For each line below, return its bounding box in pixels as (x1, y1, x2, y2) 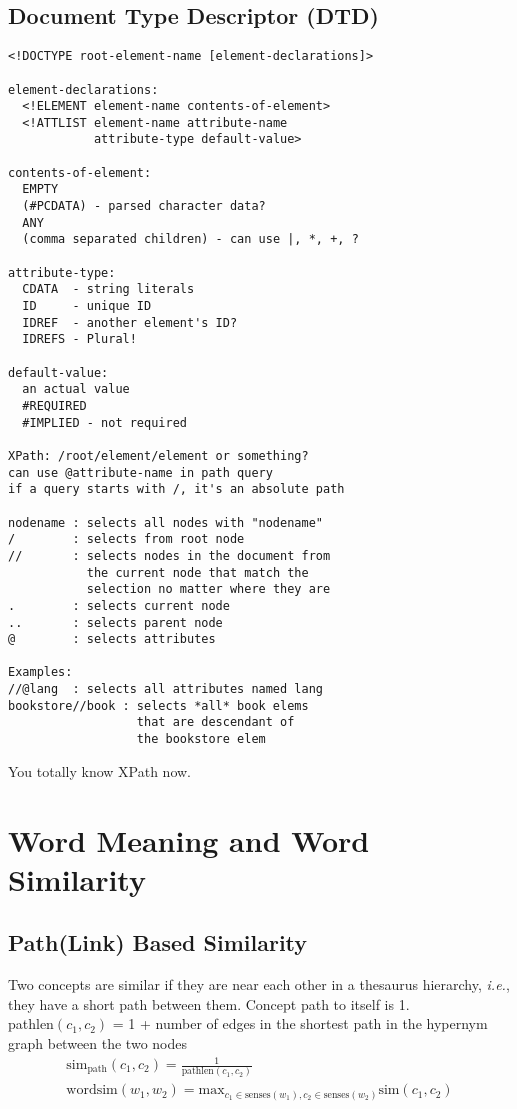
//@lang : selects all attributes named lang (8, 682, 323, 697)
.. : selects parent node (8, 615, 223, 630)
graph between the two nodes (8, 1032, 187, 1053)
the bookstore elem (136, 732, 266, 747)
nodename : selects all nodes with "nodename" (8, 515, 323, 530)
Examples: (8, 665, 73, 680)
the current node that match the (86, 565, 309, 580)
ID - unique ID (22, 299, 152, 314)
